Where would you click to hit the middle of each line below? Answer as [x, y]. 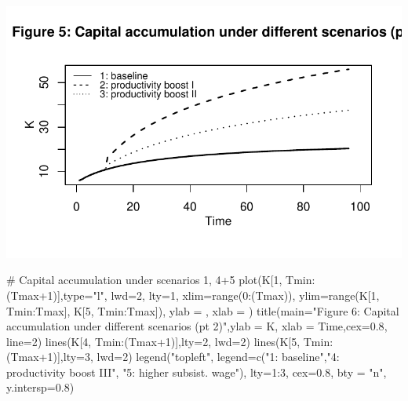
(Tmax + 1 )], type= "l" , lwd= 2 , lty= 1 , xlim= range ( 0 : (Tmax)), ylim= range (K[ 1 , [193, 295]
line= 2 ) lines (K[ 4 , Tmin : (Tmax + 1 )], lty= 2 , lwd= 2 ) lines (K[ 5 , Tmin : [170, 341]
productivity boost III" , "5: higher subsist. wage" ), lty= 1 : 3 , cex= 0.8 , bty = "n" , [197, 372]
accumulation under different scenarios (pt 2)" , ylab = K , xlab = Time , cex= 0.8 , [197, 326]
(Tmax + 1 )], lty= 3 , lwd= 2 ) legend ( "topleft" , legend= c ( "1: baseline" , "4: [173, 357]
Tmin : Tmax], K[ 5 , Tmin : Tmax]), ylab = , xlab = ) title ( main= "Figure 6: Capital [203, 310]
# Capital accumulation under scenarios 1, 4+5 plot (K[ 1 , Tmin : [161, 280]
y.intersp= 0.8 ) [40, 387]
